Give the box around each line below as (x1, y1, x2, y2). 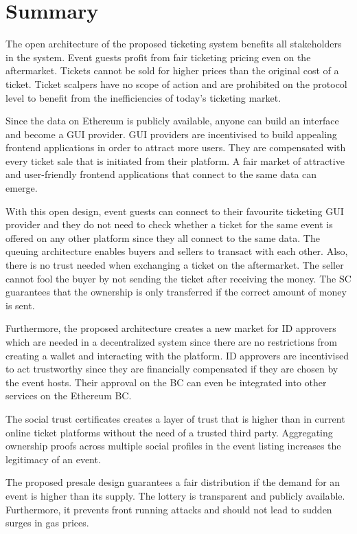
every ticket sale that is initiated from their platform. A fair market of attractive (5, 153, 345, 168)
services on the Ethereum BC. (5, 388, 132, 403)
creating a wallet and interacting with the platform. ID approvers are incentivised (5, 348, 349, 362)
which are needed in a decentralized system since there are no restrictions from (5, 335, 337, 348)
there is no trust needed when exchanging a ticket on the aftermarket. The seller (5, 258, 344, 272)
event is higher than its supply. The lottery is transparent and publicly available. (5, 488, 345, 502)
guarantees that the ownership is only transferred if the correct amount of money (5, 285, 347, 299)
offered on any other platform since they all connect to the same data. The (5, 230, 320, 245)
